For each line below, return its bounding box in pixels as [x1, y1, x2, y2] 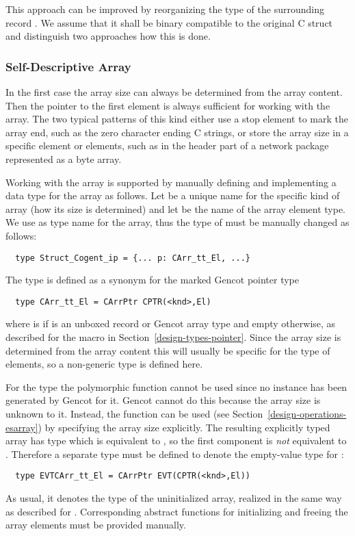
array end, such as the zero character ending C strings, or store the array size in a [5, 125, 349, 139]
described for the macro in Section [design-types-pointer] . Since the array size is [5, 330, 341, 344]
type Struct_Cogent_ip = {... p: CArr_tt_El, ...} [15, 253, 250, 263]
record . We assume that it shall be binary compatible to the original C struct [5, 15, 333, 29]
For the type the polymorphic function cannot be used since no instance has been [5, 379, 347, 394]
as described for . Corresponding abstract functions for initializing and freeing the [5, 504, 348, 518]
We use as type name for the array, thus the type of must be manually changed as [5, 215, 350, 229]
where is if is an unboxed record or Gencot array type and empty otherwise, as [5, 316, 336, 331]
